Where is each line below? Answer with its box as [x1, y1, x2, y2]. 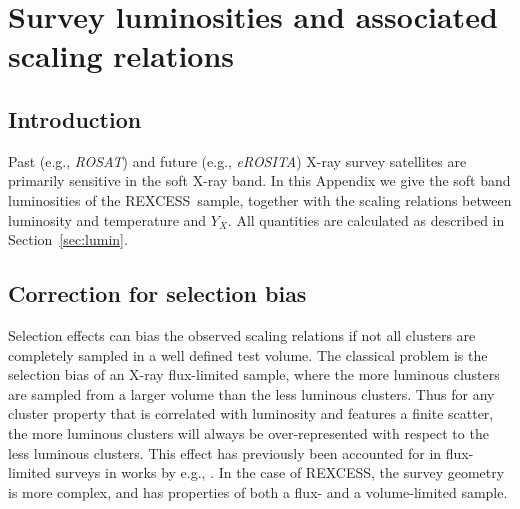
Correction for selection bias [8, 278, 307, 309]
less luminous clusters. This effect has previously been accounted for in [8, 442, 442, 463]
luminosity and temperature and [8, 209, 207, 230]
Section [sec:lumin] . [8, 229, 128, 250]
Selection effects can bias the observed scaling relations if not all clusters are [8, 324, 476, 345]
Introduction [8, 103, 142, 134]
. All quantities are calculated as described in [227, 209, 505, 230]
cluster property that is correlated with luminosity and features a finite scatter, [8, 403, 494, 424]
